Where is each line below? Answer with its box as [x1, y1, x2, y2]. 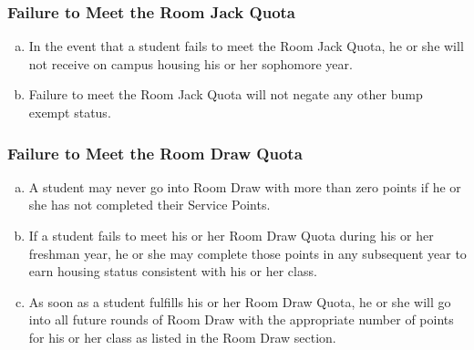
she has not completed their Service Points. [28, 195, 271, 214]
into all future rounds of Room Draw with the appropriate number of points [28, 310, 454, 329]
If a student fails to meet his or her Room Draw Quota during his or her [28, 226, 434, 244]
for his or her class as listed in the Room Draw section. [28, 327, 336, 346]
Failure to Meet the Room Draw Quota [7, 141, 303, 164]
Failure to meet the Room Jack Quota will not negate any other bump [28, 85, 423, 104]
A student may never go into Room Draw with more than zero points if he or [28, 177, 461, 196]
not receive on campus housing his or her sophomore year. [28, 54, 353, 73]
